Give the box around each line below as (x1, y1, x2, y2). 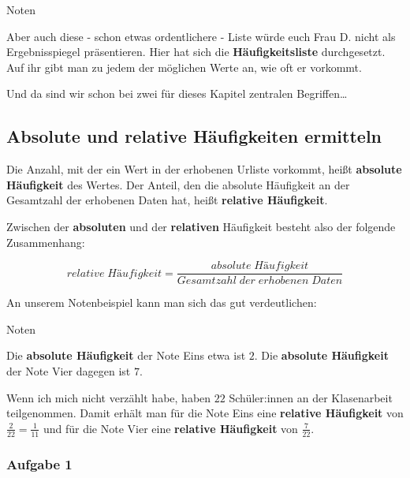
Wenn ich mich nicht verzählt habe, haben (6, 389, 211, 405)
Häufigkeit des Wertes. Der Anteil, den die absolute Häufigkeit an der (6, 176, 350, 192)
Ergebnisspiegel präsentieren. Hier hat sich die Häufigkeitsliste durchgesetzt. (6, 43, 386, 60)
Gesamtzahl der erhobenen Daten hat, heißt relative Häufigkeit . (6, 192, 328, 208)
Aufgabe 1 (6, 454, 73, 473)
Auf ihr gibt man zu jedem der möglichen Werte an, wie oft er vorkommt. (6, 58, 362, 75)
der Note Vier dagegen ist (6, 362, 131, 379)
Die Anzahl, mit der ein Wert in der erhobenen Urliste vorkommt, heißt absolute (6, 161, 402, 177)
